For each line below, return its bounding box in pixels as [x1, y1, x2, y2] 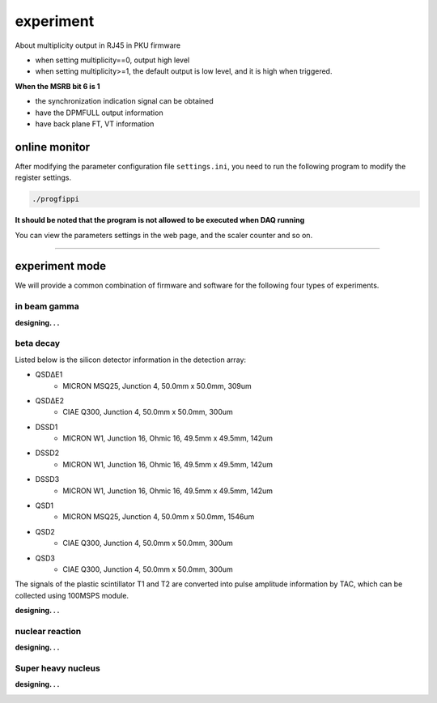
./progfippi [32, 194, 80, 204]
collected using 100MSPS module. [15, 590, 129, 600]
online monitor [15, 140, 91, 154]
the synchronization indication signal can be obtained [35, 96, 214, 106]
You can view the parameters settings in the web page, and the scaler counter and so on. [15, 230, 313, 240]
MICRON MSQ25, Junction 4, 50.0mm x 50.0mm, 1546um [62, 512, 255, 522]
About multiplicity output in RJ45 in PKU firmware [15, 40, 181, 50]
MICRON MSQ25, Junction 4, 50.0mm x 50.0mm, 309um [62, 381, 252, 390]
